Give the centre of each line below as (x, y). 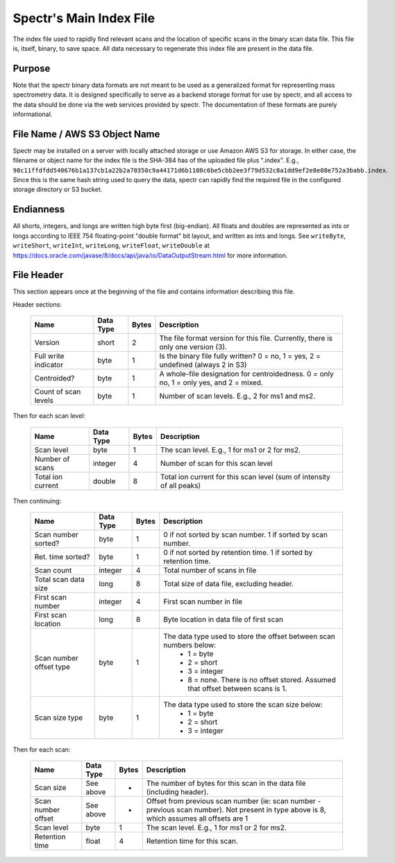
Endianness (39, 210)
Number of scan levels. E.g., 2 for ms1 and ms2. (237, 396)
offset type (52, 667)
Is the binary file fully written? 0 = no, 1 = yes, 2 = (240, 356)
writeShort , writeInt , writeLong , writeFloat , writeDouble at (111, 245)
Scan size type (59, 718)
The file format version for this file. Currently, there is (246, 339)
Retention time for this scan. (192, 841)
